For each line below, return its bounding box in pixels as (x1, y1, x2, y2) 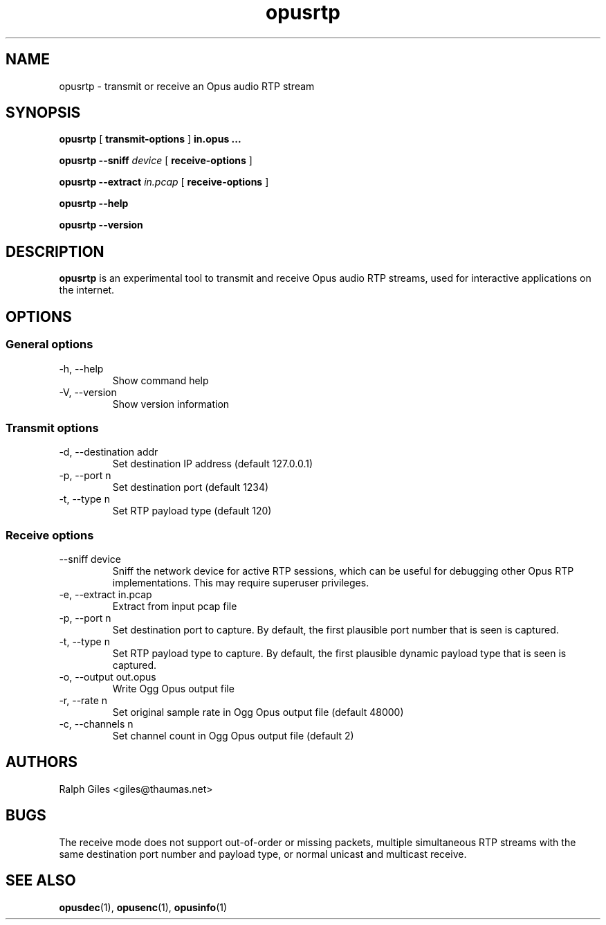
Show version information (112, 397, 230, 410)
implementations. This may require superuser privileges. (112, 577, 369, 589)
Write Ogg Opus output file (112, 683, 235, 694)
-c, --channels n (59, 718, 134, 730)
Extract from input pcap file (112, 600, 237, 612)
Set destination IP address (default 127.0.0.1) (112, 458, 313, 470)
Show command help (112, 374, 209, 386)
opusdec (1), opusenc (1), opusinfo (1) (59, 901, 228, 913)
